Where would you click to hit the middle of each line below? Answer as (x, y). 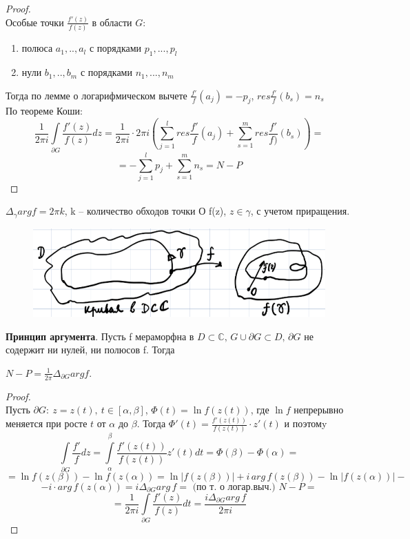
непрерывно (319, 410)
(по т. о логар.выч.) (234, 487)
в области (112, 22)
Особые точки (35, 22)
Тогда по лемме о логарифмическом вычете (96, 95)
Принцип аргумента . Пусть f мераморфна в (100, 336)
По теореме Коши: (44, 111)
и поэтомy (306, 423)
